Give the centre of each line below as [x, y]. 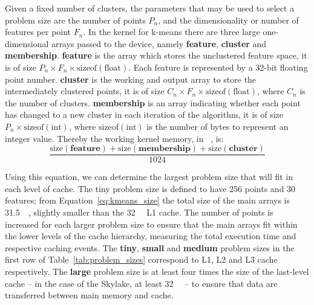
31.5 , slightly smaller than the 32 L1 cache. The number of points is [139, 212]
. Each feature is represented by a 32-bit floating [218, 67]
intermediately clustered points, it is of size [85, 91]
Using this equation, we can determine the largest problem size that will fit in [149, 177]
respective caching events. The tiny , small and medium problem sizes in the [150, 247]
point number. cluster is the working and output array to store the [131, 79]
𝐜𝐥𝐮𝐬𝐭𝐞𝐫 [243, 149]
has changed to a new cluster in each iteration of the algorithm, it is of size [144, 114]
